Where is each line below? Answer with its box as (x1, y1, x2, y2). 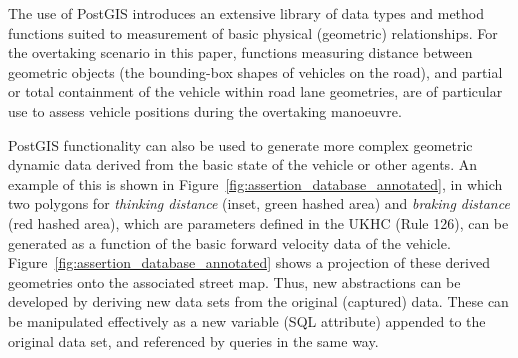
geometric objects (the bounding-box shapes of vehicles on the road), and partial (8, 61, 503, 82)
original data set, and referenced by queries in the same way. (8, 330, 379, 351)
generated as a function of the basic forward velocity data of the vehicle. (8, 232, 451, 253)
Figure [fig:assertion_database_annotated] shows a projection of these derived (8, 252, 490, 273)
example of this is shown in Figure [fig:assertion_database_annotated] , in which (8, 173, 503, 194)
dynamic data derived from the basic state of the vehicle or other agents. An (8, 154, 477, 175)
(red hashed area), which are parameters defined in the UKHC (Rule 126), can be (8, 212, 509, 233)
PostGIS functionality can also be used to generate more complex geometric (8, 134, 473, 155)
